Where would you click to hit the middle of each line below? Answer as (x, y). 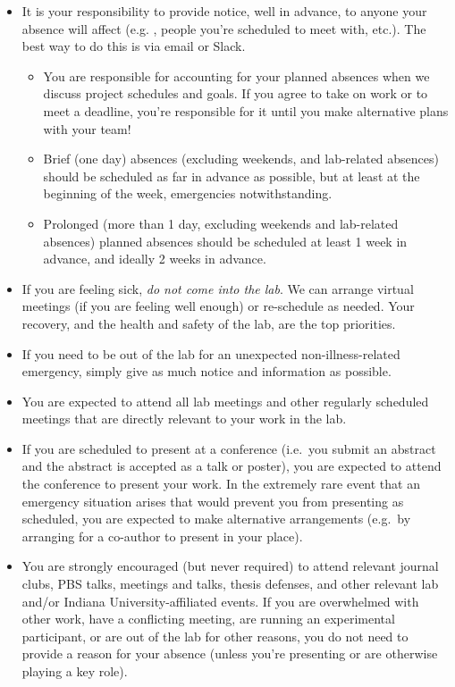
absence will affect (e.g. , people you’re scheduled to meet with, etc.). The (224, 28)
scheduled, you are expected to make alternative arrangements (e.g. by (216, 519)
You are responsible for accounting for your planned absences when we (236, 75)
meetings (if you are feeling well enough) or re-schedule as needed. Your (218, 306)
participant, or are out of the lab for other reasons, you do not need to (215, 636)
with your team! (87, 128)
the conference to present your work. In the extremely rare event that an (221, 484)
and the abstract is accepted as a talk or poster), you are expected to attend (232, 466)
